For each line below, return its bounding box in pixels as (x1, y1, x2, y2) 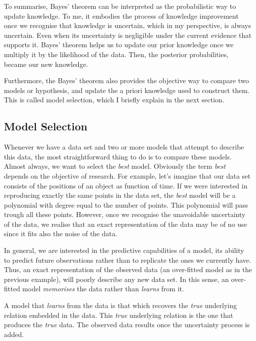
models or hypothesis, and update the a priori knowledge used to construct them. (4, 85, 250, 95)
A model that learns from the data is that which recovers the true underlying (4, 300, 237, 310)
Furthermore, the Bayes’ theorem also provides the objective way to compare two (4, 75, 249, 86)
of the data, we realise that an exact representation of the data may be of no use (4, 218, 247, 229)
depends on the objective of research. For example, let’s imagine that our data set (4, 170, 251, 181)
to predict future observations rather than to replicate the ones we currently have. (4, 254, 252, 265)
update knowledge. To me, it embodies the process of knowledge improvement (4, 10, 239, 21)
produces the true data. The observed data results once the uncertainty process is (4, 319, 250, 330)
